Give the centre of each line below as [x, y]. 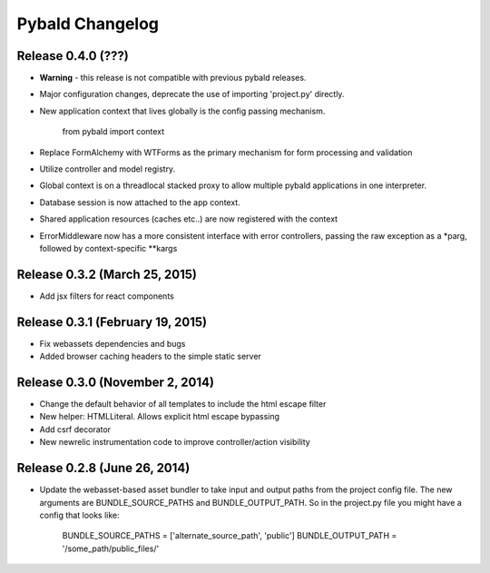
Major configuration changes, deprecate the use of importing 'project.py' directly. [192, 94]
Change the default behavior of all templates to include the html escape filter [183, 404]
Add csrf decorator [75, 429]
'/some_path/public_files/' [111, 548]
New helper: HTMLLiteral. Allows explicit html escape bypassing [160, 417]
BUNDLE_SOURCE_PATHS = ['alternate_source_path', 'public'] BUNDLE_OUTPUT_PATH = [230, 536]
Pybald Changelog [88, 24]
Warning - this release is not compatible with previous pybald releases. [173, 78]
